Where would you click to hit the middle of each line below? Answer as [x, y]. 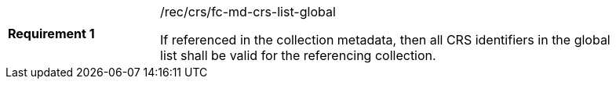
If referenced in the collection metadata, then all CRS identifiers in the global [385, 40]
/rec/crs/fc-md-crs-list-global [248, 12]
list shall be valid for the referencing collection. [298, 55]
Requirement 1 [51, 34]
